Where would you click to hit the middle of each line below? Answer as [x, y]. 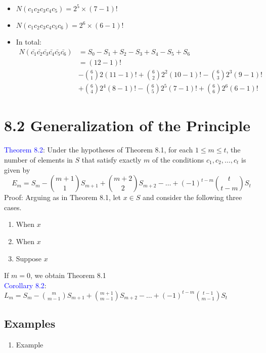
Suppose [29, 258]
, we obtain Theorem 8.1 [68, 275]
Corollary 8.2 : [25, 285]
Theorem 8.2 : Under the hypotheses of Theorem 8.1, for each [99, 150]
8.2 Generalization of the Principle [127, 125]
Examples [30, 323]
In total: [29, 42]
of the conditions [178, 159]
